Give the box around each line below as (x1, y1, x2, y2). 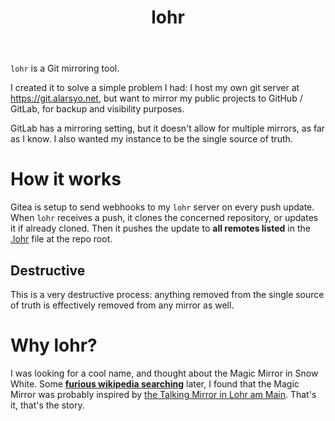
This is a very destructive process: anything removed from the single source (10, 288, 325, 300)
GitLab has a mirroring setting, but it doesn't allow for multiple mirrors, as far (10, 122, 326, 135)
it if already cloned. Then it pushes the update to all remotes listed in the (10, 222, 311, 235)
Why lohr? (10, 334, 98, 357)
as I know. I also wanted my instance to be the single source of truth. (10, 133, 293, 145)
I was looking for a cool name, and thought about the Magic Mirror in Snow (10, 367, 319, 379)
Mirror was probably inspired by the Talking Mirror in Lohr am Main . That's (10, 388, 317, 400)
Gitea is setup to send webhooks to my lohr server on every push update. (10, 201, 315, 213)
